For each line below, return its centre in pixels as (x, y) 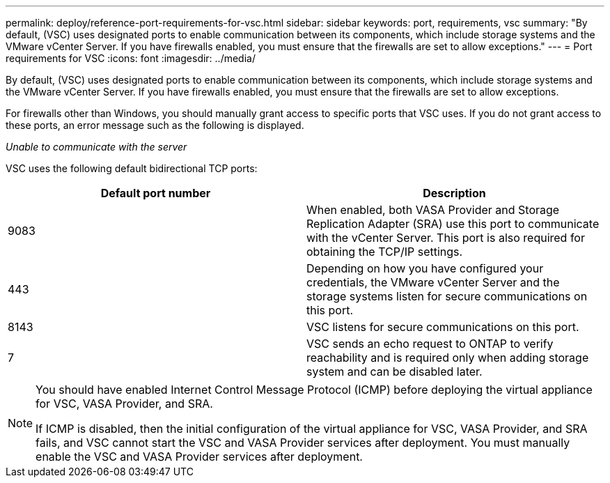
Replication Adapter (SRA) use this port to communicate (453, 224)
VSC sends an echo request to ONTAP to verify (430, 344)
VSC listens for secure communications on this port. (443, 327)
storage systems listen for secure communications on (447, 296)
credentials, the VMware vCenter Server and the (433, 282)
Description (454, 193)
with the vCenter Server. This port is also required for (446, 238)
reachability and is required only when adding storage (448, 358)
